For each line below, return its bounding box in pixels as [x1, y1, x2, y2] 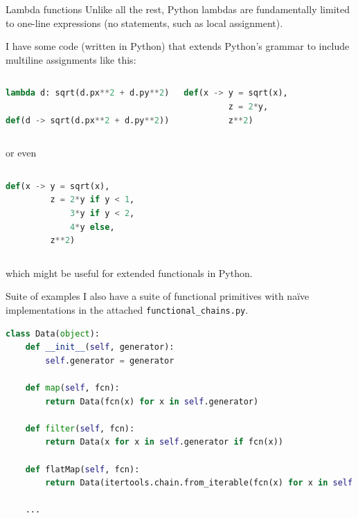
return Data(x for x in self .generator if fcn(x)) [45, 437, 283, 447]
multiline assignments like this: [6, 52, 136, 66]
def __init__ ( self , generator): [25, 342, 174, 352]
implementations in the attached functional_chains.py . [6, 302, 249, 316]
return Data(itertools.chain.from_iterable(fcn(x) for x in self [45, 478, 353, 488]
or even [6, 145, 37, 160]
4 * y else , [70, 222, 115, 232]
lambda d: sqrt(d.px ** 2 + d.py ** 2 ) [6, 88, 170, 98]
